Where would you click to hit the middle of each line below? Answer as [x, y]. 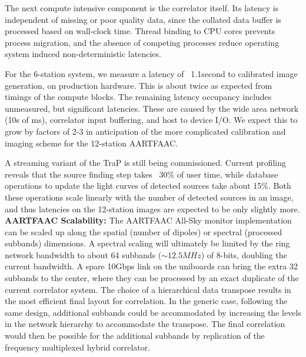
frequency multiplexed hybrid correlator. [78, 347]
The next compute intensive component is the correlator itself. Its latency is [142, 8]
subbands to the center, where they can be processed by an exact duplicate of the [152, 278]
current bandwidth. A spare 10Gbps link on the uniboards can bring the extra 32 [152, 266]
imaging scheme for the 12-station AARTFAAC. [92, 143]
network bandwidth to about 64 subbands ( [83, 254]
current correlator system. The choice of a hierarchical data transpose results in [148, 289]
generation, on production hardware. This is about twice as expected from [139, 85]
